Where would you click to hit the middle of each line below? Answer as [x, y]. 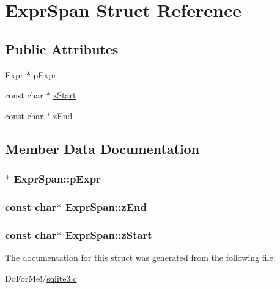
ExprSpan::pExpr [57, 179]
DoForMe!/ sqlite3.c [41, 278]
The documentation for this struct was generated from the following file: [140, 258]
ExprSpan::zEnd [106, 206]
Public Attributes [62, 49]
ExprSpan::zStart [109, 234]
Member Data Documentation [102, 148]
